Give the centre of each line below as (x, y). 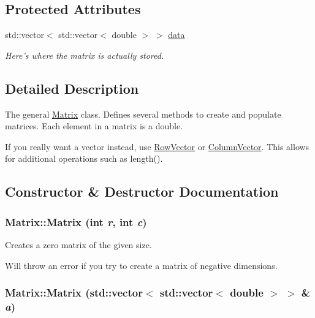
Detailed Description (72, 88)
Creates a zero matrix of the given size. (78, 244)
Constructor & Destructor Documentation (142, 191)
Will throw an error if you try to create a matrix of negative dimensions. (141, 265)
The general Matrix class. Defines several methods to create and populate (143, 114)
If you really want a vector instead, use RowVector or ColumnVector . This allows (157, 146)
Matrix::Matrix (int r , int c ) (76, 221)
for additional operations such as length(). (84, 158)
